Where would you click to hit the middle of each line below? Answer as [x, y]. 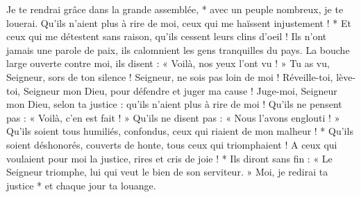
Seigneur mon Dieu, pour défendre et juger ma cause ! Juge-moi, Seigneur [180, 90]
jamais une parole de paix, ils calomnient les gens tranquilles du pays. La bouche [178, 49]
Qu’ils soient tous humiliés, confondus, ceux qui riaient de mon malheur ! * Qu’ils [180, 131]
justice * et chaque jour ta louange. [81, 185]
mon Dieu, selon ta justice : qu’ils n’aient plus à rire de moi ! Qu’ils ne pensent [174, 104]
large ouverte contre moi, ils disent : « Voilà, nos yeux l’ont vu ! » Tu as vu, [168, 63]
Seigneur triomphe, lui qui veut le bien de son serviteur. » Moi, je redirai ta [167, 172]
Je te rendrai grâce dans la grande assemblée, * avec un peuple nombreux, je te [175, 9]
